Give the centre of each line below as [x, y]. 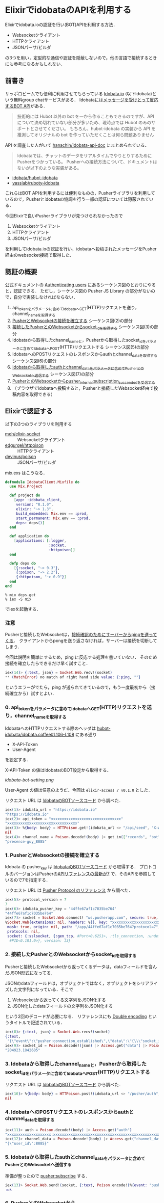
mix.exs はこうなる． [26, 473]
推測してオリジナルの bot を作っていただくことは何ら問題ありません [85, 134]
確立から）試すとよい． [33, 693]
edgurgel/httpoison [24, 445]
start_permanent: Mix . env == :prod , [53, 518]
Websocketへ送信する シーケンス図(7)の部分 [53, 374]
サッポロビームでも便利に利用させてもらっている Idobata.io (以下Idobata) [79, 93]
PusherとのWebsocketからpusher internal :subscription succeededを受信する [83, 382]
